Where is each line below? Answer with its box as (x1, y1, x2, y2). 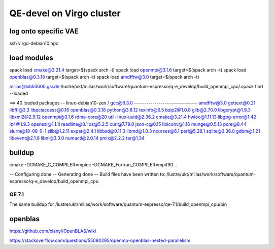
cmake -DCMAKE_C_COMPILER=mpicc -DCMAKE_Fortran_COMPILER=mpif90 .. (9, 162, 177, 168)
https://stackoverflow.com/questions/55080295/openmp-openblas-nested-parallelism (9, 237, 191, 243)
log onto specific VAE (9, 27, 79, 35)
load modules (9, 53, 53, 62)
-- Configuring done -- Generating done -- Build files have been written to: (9, 171, 166, 177)
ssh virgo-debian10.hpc (9, 41, 59, 47)
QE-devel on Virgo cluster (9, 8, 121, 19)
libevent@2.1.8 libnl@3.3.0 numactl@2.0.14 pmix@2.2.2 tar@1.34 (9, 135, 145, 141)
